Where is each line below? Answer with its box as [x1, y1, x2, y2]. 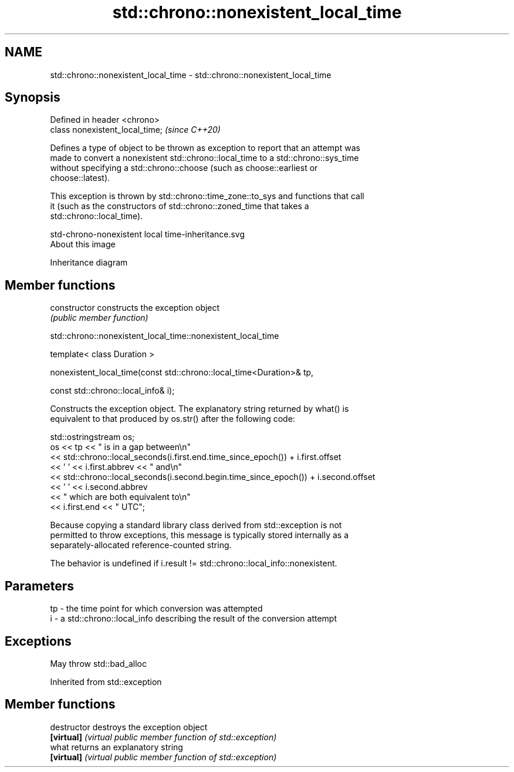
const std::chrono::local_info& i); [50, 385, 175, 396]
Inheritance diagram [50, 257, 128, 268]
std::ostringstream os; [50, 432, 135, 442]
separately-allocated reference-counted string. [50, 540, 232, 551]
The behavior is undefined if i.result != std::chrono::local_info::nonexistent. [50, 558, 337, 569]
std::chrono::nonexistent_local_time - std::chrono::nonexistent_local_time [50, 69, 332, 80]
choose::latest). [50, 173, 110, 183]
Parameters [5, 578, 74, 593]
